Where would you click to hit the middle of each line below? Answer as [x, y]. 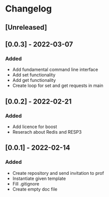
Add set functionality [34, 75]
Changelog [28, 9]
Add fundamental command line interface [55, 70]
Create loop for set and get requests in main [58, 85]
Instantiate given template [39, 178]
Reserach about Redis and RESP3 [47, 132]
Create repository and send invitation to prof [58, 173]
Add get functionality [34, 80]
